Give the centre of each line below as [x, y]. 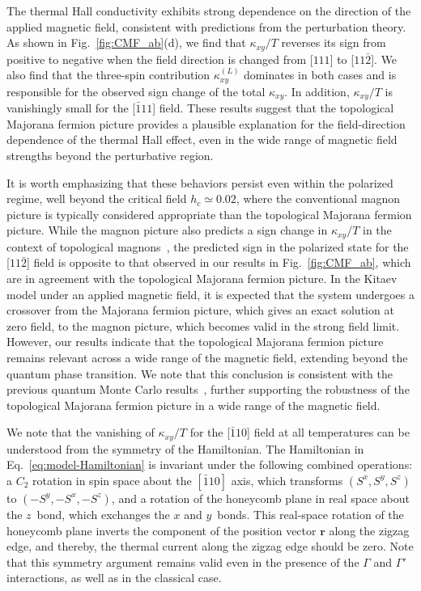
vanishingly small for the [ [71, 108]
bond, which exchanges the [103, 514]
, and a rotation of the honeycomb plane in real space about [260, 498]
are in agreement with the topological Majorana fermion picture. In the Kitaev [202, 278]
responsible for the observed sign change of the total [136, 91]
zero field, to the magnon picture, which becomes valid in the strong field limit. [203, 325]
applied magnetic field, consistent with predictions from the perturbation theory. [206, 26]
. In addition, [317, 91]
